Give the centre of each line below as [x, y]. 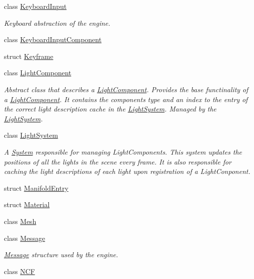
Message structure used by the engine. [61, 254]
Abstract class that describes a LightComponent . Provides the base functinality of [126, 89]
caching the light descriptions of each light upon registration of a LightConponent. [127, 171]
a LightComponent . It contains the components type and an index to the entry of [126, 99]
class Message [25, 238]
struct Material [27, 204]
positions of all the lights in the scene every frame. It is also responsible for [118, 161]
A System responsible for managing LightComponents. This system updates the [123, 151]
